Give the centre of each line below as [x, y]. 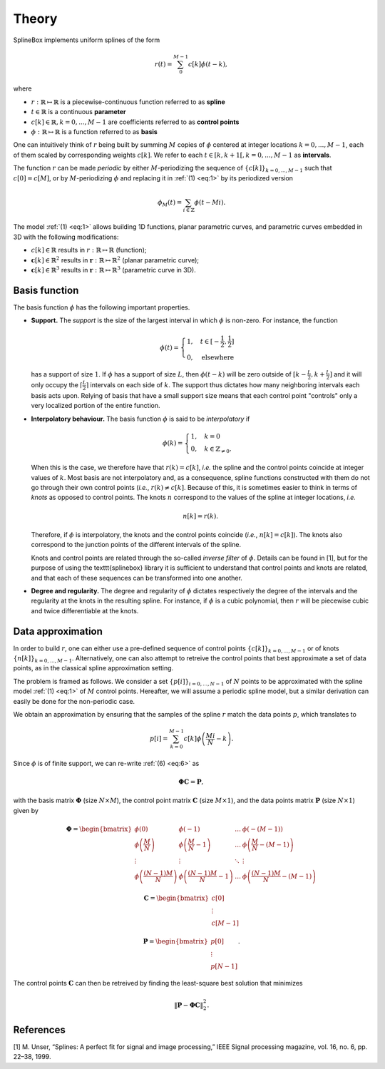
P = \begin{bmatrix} [175, 941]
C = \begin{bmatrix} [176, 898]
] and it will [345, 374]
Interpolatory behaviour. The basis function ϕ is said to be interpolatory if [140, 419]
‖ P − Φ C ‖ [189, 1005]
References [39, 1029]
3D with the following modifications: [66, 237]
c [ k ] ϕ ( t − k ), [208, 64]
